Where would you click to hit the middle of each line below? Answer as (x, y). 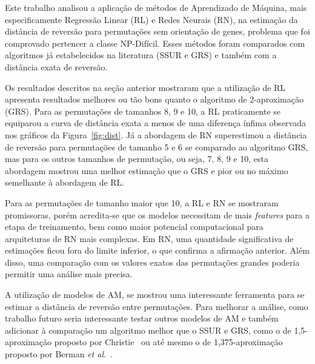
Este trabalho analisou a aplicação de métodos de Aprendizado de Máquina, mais (156, 7)
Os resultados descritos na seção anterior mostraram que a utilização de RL (145, 87)
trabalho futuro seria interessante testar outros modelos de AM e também (142, 318)
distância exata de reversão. (56, 66)
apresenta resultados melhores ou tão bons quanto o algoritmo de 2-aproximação (154, 99)
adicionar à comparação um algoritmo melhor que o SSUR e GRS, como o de (148, 330)
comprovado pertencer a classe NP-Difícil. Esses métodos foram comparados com (155, 43)
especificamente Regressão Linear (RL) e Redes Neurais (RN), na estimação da (151, 19)
